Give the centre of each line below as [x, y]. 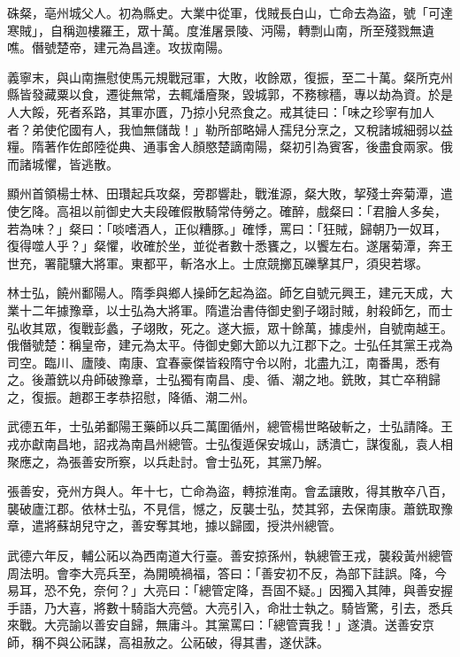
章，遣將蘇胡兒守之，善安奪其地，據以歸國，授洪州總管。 [174, 526]
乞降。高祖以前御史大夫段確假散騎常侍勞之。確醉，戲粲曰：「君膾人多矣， [233, 210]
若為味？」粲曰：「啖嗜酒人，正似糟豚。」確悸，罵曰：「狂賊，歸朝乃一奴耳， [227, 228]
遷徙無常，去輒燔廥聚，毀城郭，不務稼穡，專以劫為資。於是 [279, 94]
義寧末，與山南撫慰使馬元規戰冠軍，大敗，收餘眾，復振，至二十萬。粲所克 [224, 77]
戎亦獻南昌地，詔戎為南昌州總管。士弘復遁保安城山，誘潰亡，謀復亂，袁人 [224, 444]
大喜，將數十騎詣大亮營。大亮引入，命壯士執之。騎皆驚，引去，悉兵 [254, 607]
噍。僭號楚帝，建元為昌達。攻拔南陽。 [119, 47]
